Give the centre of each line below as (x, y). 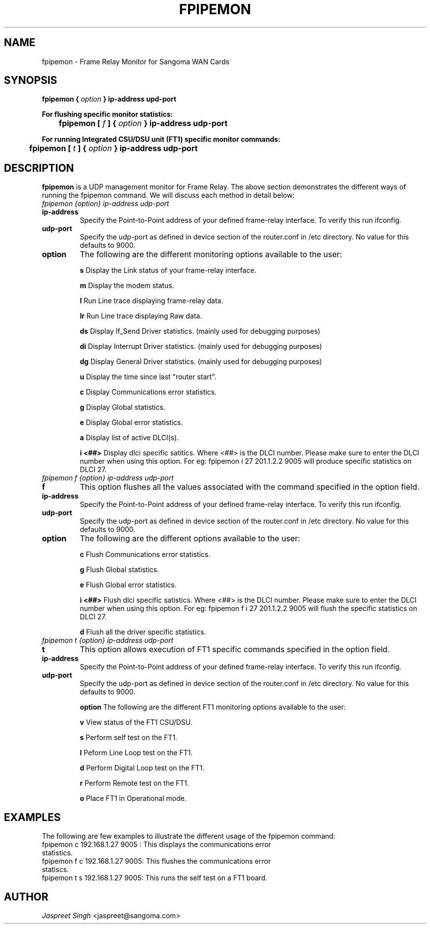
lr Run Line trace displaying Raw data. (141, 316)
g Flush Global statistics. (119, 570)
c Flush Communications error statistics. (145, 555)
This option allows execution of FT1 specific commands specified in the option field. (235, 650)
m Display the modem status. (127, 286)
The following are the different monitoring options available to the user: (211, 254)
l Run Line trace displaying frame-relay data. (151, 301)
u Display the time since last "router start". (148, 377)
